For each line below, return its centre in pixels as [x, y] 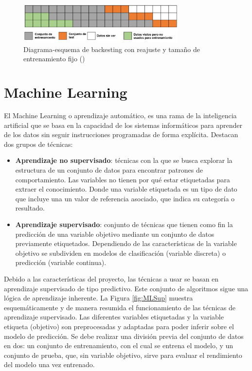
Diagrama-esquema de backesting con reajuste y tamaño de [112, 49]
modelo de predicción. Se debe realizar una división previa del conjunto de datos [124, 336]
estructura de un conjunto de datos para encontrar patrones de [109, 170]
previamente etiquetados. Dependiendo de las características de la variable [126, 243]
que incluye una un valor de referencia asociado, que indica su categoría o [125, 198]
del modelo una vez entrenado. [49, 364]
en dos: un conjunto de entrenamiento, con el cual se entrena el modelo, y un [119, 345]
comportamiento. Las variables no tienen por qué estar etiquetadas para [123, 179]
